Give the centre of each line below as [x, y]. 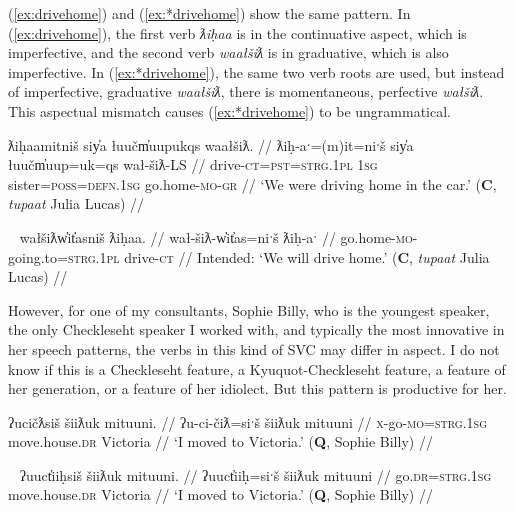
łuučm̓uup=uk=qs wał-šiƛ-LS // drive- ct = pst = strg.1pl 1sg [193, 164]
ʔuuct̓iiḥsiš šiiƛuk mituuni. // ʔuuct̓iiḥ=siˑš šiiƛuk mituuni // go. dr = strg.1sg [255, 474]
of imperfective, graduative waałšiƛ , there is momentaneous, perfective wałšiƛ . [246, 91]
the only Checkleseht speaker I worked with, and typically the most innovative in [256, 329]
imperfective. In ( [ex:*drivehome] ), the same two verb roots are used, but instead [256, 71]
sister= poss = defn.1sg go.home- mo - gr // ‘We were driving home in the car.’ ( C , [252, 183]
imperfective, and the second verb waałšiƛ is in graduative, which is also [228, 52]
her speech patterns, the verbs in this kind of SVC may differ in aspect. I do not [254, 348]
